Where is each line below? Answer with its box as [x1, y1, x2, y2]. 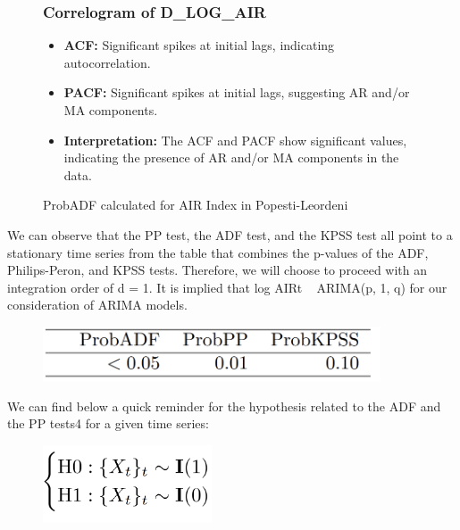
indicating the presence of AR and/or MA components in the [63, 148, 399, 167]
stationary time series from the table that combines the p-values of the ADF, [7, 243, 429, 261]
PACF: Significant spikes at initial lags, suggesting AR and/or [63, 83, 410, 102]
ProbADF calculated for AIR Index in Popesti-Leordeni [43, 195, 348, 214]
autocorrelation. [63, 53, 151, 71]
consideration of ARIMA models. [7, 295, 188, 314]
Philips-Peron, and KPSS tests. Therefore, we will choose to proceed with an [7, 261, 428, 279]
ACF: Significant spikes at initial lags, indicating [63, 36, 335, 54]
